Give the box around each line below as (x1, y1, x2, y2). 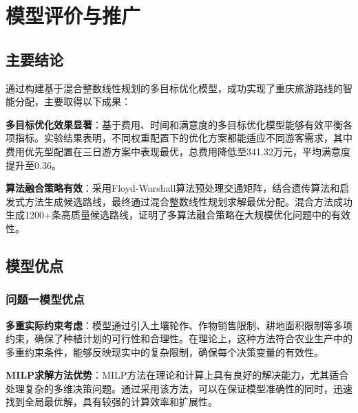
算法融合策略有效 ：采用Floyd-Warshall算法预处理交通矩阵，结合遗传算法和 (6, 181, 340, 195)
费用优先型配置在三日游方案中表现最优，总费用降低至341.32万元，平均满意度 (6, 144, 350, 158)
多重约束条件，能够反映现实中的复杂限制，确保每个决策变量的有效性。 (6, 344, 324, 359)
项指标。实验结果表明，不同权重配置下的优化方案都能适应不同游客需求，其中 (6, 131, 352, 145)
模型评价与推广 (6, 1, 141, 30)
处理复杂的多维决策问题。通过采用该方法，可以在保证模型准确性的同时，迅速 (6, 381, 352, 395)
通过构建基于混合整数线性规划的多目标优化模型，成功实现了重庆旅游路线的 (6, 80, 343, 95)
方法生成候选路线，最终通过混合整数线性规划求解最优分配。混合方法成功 (24, 194, 352, 208)
